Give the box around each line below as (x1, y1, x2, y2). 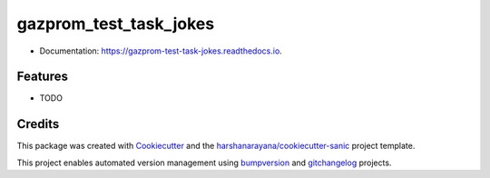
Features (16, 69, 68, 84)
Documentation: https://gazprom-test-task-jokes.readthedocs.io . (39, 45, 283, 56)
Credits (16, 116, 60, 132)
